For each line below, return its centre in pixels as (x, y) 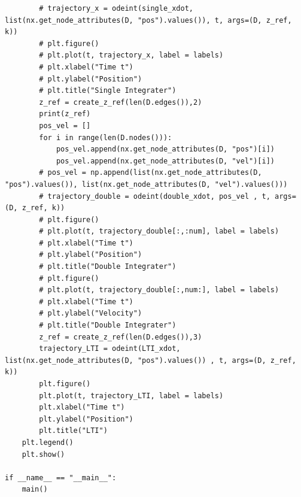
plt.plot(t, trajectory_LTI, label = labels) (131, 396)
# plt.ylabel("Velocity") (91, 313)
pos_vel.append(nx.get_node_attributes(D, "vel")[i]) (165, 161)
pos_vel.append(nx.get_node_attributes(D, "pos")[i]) (165, 149)
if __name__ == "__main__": (61, 478)
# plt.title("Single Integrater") (108, 91)
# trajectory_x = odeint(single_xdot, (116, 8)
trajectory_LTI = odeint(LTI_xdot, (110, 349)
